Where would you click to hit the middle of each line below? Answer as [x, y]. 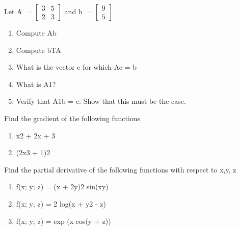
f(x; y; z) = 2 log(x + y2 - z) [61, 203]
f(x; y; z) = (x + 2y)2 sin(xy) [62, 186]
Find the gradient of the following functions [72, 118]
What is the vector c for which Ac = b [76, 67]
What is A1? [36, 84]
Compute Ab [36, 33]
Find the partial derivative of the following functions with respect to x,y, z [120, 169]
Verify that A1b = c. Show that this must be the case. [101, 101]
